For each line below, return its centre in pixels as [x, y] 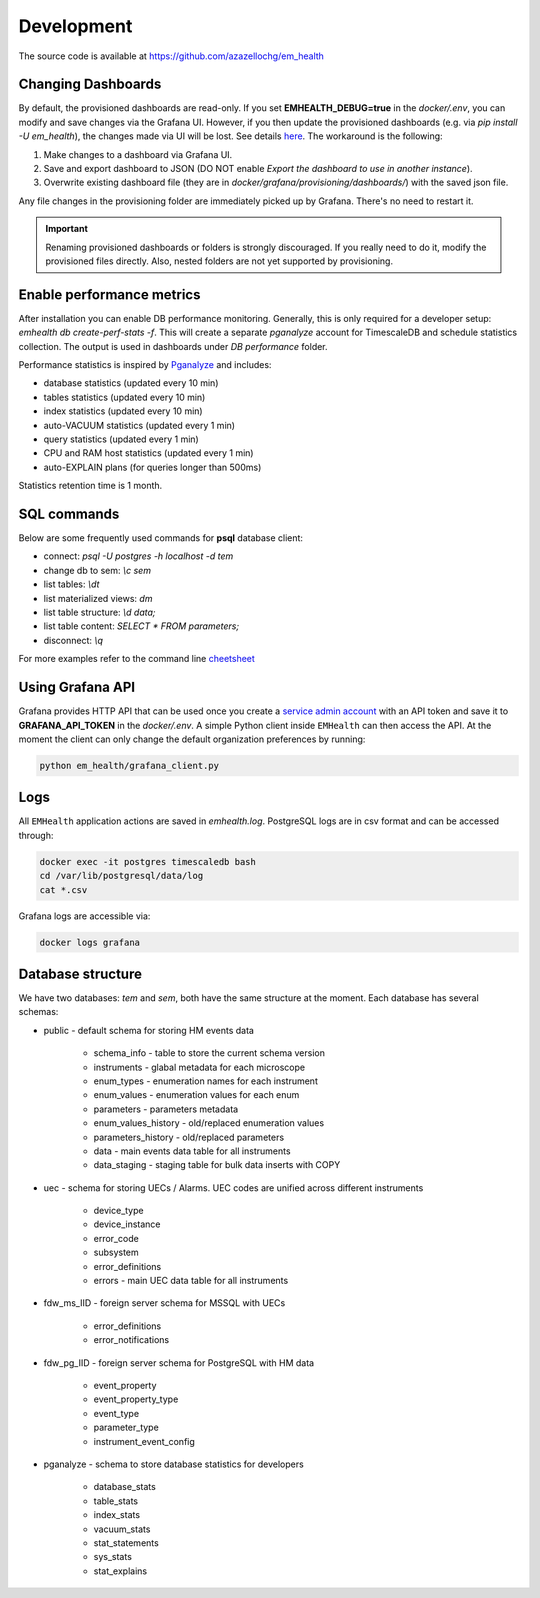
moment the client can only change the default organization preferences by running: [192, 739]
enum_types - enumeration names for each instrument [206, 1081]
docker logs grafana [89, 942]
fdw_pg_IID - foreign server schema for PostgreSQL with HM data [179, 1362]
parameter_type [126, 1427]
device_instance [127, 1224]
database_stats [125, 1487]
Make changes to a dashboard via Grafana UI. [138, 154]
